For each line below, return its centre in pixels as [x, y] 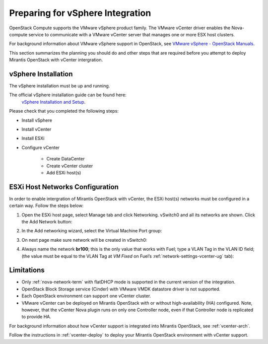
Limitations [27, 270]
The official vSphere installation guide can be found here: [68, 95]
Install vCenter [36, 129]
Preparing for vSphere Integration [80, 13]
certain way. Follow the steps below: [46, 206]
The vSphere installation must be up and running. [60, 86]
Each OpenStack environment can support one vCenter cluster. [86, 296]
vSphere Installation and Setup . [54, 102]
